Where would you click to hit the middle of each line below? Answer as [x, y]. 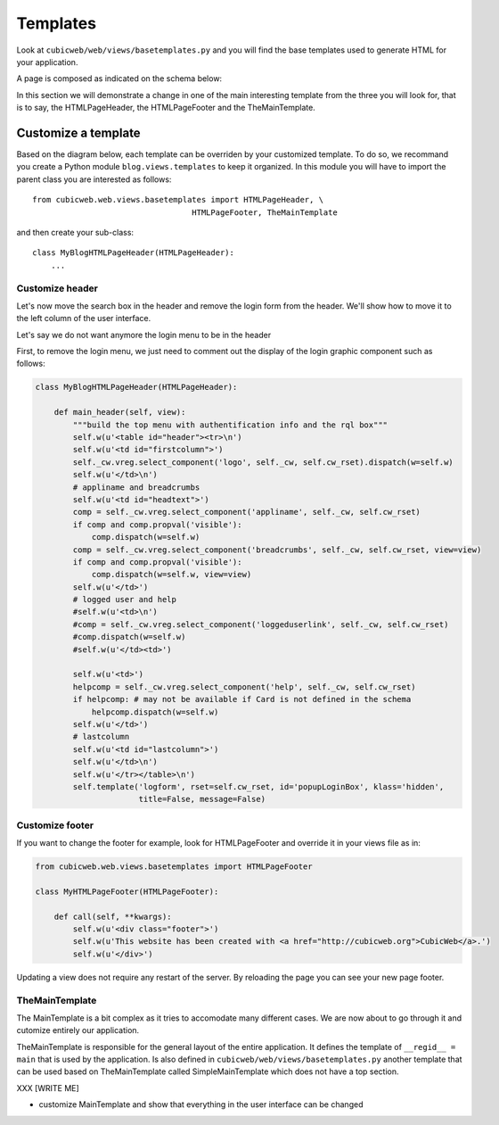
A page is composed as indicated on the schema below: [119, 79]
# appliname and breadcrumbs [136, 487]
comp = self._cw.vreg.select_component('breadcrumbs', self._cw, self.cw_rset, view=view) [277, 550]
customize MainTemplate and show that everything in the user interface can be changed [201, 1104]
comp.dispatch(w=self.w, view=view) [172, 575]
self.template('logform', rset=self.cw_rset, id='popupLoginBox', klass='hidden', [258, 786]
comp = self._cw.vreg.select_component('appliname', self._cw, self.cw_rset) [246, 512]
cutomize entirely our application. [78, 1030]
